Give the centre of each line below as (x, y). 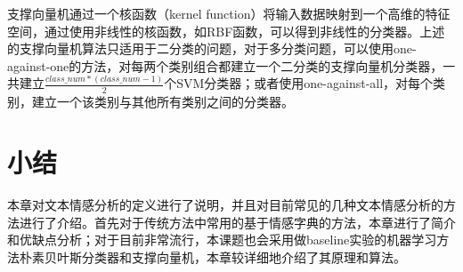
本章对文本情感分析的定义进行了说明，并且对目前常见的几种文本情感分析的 (225, 205)
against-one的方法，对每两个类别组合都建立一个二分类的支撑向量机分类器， (225, 65)
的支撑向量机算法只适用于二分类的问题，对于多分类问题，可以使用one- (212, 48)
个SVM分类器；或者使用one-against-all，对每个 (299, 83)
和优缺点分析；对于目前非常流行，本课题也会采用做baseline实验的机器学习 (222, 240)
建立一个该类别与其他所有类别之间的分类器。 (162, 101)
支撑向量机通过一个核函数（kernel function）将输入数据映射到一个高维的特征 (229, 13)
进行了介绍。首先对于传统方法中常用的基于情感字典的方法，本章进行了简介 (237, 222)
